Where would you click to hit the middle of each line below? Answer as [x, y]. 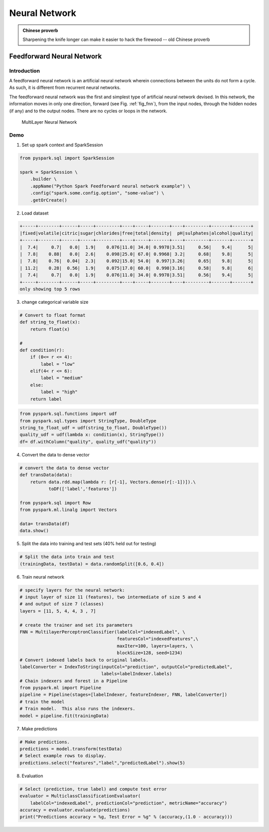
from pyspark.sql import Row [55, 503]
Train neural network [43, 577]
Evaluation [32, 776]
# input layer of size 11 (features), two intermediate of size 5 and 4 [110, 597]
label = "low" [58, 364]
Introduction [24, 71]
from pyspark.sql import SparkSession [67, 158]
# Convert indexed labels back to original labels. [84, 660]
